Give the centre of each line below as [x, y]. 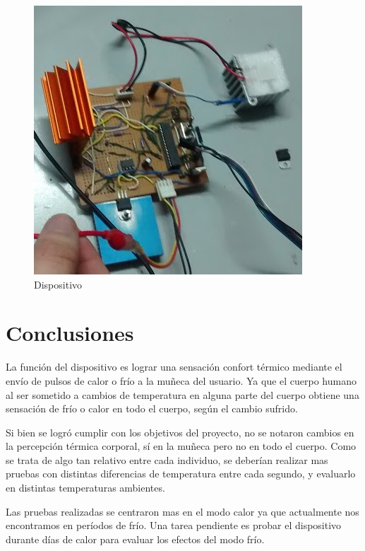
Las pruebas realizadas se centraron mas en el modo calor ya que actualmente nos [182, 511]
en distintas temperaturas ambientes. [85, 488]
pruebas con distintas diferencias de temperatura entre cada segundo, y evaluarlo [181, 474]
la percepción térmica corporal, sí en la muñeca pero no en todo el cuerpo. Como [181, 446]
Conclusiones [70, 333]
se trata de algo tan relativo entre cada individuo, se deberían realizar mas [167, 459]
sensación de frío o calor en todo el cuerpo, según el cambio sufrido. [152, 408]
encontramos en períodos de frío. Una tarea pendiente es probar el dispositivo [174, 525]
